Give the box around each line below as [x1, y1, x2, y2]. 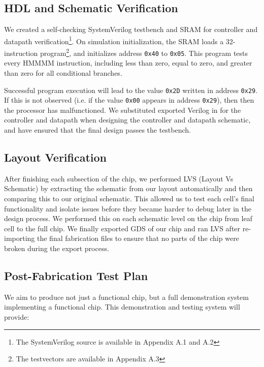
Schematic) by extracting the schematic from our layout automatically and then [4, 183, 253, 194]
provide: [4, 311, 29, 322]
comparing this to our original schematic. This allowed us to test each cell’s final [4, 193, 254, 204]
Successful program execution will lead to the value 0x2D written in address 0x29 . [4, 84, 258, 95]
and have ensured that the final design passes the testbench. [4, 125, 191, 135]
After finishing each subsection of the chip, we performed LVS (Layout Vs [4, 173, 234, 183]
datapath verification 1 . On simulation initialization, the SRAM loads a [4, 34, 224, 46]
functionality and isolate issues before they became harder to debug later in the [4, 203, 251, 213]
